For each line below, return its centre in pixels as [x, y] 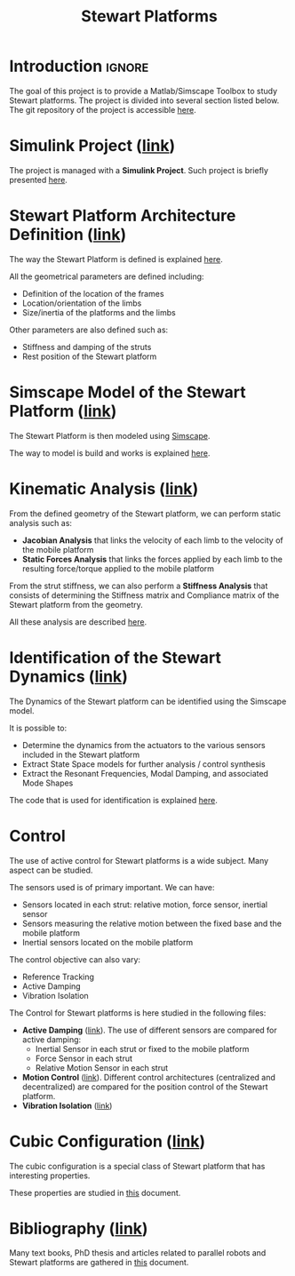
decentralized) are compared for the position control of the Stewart [145, 1087]
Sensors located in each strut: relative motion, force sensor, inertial [145, 905]
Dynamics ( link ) [69, 676]
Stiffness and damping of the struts [87, 347]
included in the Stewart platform [81, 754]
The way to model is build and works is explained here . [110, 453]
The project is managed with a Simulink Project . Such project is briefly [139, 170]
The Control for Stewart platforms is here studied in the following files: [138, 1013]
